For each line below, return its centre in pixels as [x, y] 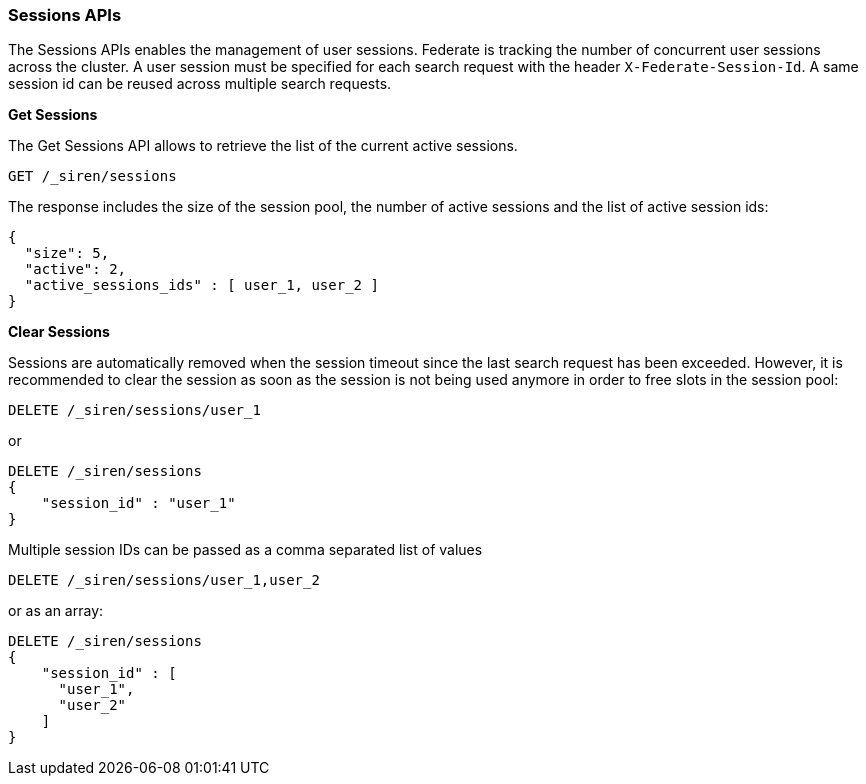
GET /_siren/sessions [92, 176]
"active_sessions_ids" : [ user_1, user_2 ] [201, 285]
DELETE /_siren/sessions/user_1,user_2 [164, 580]
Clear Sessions [59, 332]
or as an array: [56, 611]
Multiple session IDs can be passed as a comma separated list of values [245, 550]
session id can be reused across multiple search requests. [200, 84]
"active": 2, [75, 269]
